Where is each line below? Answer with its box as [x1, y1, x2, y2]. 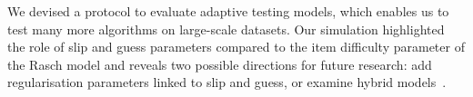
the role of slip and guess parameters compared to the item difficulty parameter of [7, 37, 465, 56]
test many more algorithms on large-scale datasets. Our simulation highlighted [7, 19, 445, 38]
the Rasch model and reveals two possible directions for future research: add [7, 54, 432, 73]
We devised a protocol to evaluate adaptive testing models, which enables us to [7, 2, 449, 20]
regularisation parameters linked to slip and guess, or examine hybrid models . [7, 73, 447, 92]
